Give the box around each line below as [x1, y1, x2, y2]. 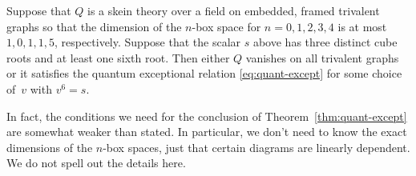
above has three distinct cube [252, 34, 398, 50]
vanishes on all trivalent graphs [245, 49, 399, 66]
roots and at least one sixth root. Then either [6, 49, 230, 66]
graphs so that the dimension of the [6, 18, 182, 34]
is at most [337, 18, 387, 34]
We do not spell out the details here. [6, 154, 186, 171]
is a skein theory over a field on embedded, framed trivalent [87, 2, 380, 18]
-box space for [192, 18, 261, 34]
